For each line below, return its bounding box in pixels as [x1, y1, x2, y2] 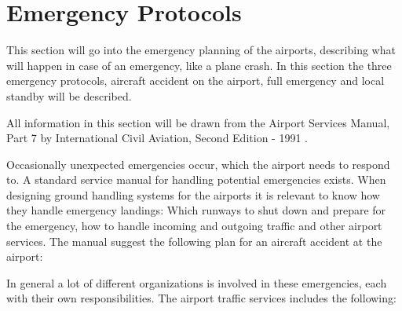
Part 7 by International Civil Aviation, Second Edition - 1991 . [6, 130, 308, 146]
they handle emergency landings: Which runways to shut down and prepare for [6, 202, 386, 218]
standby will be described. [6, 87, 132, 104]
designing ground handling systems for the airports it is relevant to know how [6, 186, 380, 203]
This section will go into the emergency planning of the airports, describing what [6, 42, 396, 58]
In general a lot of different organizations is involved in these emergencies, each [6, 274, 387, 291]
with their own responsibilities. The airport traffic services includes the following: [6, 290, 397, 306]
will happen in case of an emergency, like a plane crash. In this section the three [6, 57, 392, 73]
